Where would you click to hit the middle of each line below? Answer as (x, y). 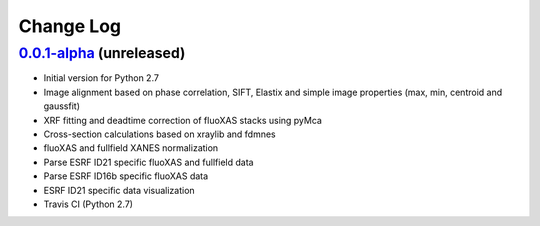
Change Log (70, 26)
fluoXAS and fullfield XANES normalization (131, 148)
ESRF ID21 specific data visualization (119, 190)
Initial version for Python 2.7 (101, 78)
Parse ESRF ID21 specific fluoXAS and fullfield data (148, 162)
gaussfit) (61, 106)
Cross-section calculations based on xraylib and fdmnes (159, 134)
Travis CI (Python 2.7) (88, 204)
